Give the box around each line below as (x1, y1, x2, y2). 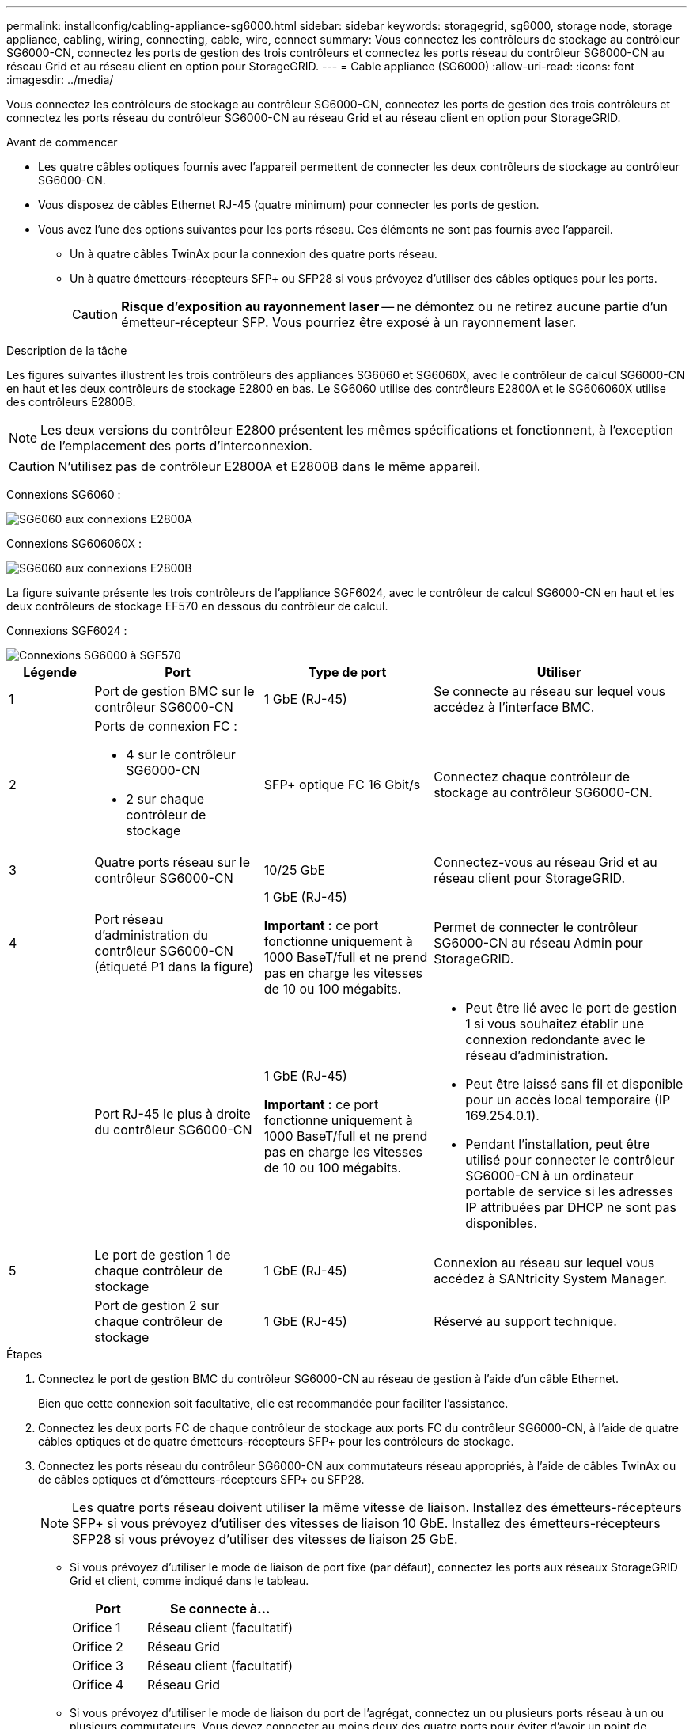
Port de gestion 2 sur (94, 1298, 220, 1313)
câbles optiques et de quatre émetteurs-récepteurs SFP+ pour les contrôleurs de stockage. (38, 1434, 514, 1448)
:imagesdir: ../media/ (6, 73, 114, 86)
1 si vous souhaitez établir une (465, 1016, 645, 1032)
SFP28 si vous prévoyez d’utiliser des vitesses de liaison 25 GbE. (72, 1531, 458, 1547)
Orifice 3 (72, 1658, 123, 1674)
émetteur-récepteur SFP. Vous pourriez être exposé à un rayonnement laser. (121, 314, 577, 330)
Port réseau (94, 911, 164, 927)
